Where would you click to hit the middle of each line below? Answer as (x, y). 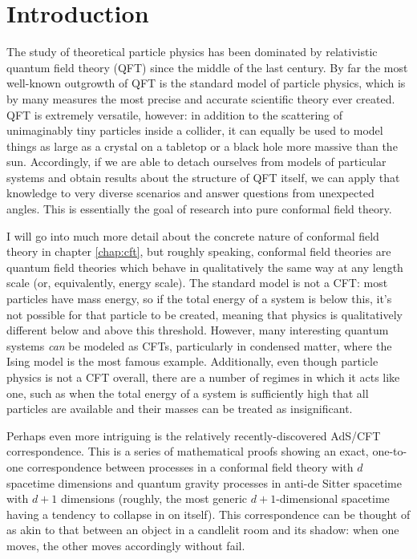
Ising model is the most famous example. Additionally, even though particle (192, 361)
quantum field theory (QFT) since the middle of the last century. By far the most (207, 67)
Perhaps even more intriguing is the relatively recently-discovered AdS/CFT (194, 435)
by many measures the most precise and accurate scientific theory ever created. (201, 98)
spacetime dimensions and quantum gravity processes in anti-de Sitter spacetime (204, 482)
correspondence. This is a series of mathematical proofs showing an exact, (188, 451)
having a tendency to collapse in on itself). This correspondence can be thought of (208, 514)
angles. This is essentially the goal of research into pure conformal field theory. (199, 209)
